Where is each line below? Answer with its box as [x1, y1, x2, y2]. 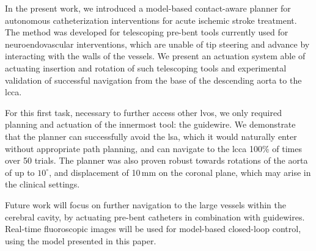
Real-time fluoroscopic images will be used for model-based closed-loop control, [5, 222, 301, 235]
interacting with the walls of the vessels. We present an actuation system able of [5, 49, 306, 62]
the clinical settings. [5, 178, 80, 191]
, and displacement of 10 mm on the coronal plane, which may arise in [49, 166, 311, 178]
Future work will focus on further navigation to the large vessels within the [5, 198, 286, 211]
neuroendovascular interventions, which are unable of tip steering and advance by [5, 37, 310, 50]
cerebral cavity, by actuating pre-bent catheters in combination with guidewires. [5, 210, 305, 223]
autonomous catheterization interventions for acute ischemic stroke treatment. [5, 13, 297, 26]
